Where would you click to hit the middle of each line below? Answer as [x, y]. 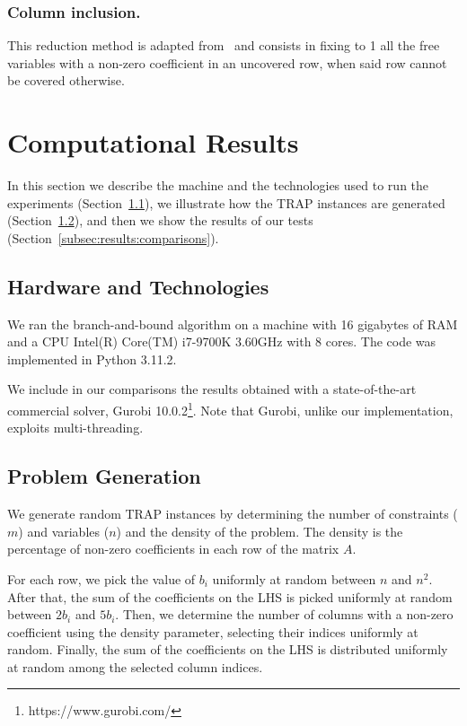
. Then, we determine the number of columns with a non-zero [284, 614]
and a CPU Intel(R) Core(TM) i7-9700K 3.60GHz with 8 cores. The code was [222, 341]
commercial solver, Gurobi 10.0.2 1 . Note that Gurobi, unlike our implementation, [230, 409]
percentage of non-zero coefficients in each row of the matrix [173, 549]
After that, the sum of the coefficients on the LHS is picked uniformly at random [230, 596]
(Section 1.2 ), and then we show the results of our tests [160, 220]
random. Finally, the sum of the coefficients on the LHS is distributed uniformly [228, 649]
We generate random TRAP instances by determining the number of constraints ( [233, 514]
